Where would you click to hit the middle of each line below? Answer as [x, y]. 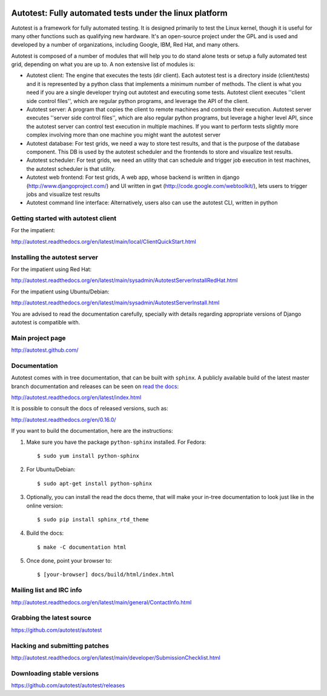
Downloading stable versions [55, 673]
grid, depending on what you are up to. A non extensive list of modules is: [103, 64]
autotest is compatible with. [46, 322]
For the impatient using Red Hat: [51, 269]
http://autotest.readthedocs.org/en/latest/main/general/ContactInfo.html [101, 602]
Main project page [38, 338]
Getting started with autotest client [64, 218]
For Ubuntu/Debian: [51, 469]
